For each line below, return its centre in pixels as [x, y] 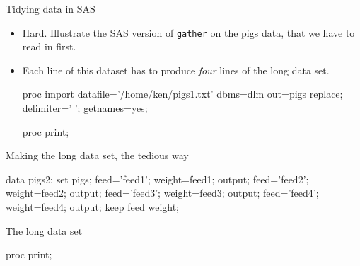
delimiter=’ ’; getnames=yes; [85, 108]
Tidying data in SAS [51, 8]
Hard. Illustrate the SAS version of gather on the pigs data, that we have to [188, 32]
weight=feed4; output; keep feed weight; [92, 207]
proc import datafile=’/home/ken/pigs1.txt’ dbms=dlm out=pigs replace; [182, 94]
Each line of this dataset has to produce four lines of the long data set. [176, 70]
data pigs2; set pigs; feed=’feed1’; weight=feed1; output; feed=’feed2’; [157, 179]
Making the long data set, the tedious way [97, 155]
